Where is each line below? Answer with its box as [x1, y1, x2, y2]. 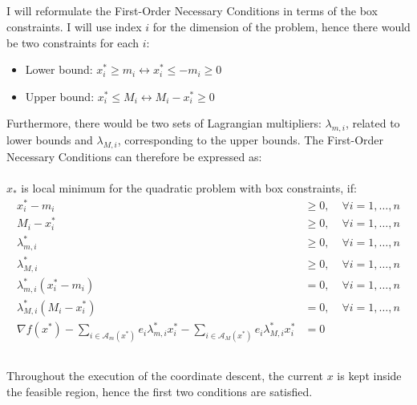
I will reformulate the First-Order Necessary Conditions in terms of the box [6, 2, 378, 19]
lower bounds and [6, 132, 93, 148]
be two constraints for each [6, 34, 140, 51]
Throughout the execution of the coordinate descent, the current [6, 367, 323, 384]
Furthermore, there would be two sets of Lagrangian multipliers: [6, 115, 322, 132]
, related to [345, 115, 400, 132]
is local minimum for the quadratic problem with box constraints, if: [21, 180, 357, 196]
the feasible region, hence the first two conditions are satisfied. [6, 383, 313, 399]
